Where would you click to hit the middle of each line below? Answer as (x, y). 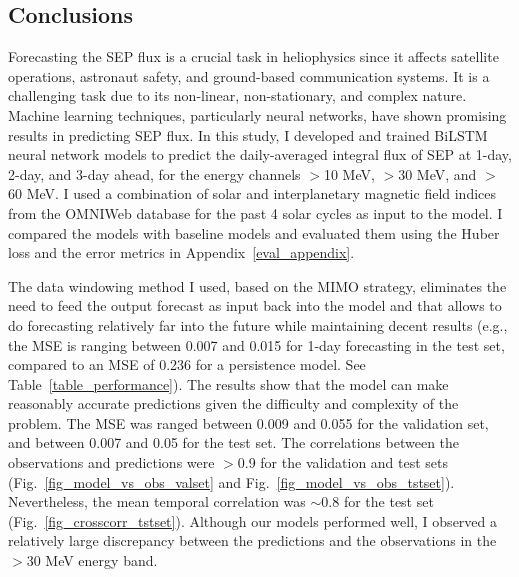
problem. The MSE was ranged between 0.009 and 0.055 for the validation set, (248, 422)
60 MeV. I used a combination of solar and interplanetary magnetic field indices (252, 193)
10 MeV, (349, 173)
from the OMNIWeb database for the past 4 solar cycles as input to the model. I (255, 212)
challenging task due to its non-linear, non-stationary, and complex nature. (237, 95)
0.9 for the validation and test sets (343, 462)
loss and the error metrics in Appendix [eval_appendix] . (181, 252)
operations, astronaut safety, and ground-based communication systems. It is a (249, 75)
